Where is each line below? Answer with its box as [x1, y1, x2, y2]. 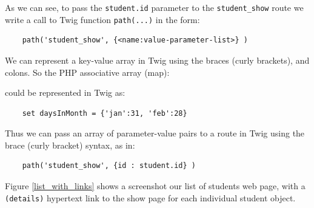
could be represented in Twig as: [5, 86, 125, 99]
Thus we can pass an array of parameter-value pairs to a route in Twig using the [5, 127, 305, 139]
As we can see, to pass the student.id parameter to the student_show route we [5, 1, 304, 13]
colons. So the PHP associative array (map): [5, 65, 170, 78]
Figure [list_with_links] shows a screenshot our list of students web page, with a [5, 179, 306, 192]
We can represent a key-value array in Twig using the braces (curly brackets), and [5, 53, 310, 66]
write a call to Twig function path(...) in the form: [5, 13, 200, 25]
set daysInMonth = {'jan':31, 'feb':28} [22, 109, 187, 118]
